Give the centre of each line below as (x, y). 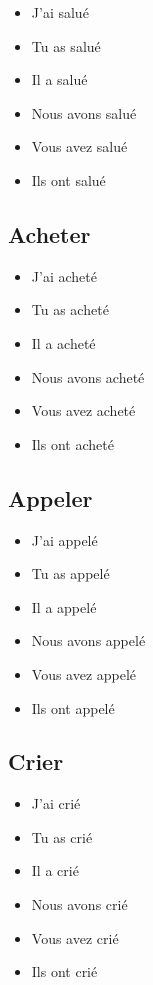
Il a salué (59, 79)
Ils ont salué (68, 179)
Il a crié (55, 870)
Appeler (50, 497)
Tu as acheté (70, 309)
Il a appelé (64, 606)
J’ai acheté (64, 275)
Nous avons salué (84, 112)
